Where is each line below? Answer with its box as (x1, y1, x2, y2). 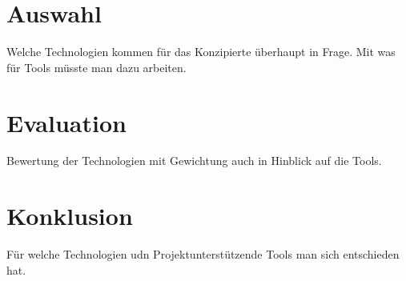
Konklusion (6, 199, 133, 232)
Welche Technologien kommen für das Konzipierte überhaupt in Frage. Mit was (6, 43, 396, 60)
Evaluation (6, 106, 127, 138)
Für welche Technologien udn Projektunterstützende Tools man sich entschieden (6, 246, 400, 263)
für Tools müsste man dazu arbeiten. (6, 58, 187, 75)
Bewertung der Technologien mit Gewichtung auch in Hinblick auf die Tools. (6, 152, 382, 169)
